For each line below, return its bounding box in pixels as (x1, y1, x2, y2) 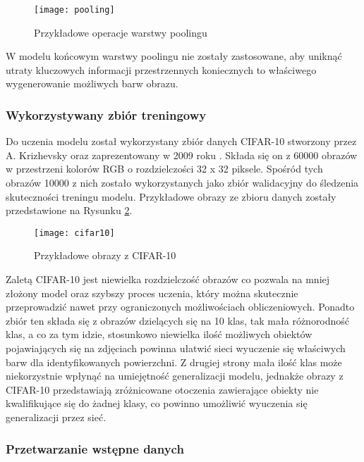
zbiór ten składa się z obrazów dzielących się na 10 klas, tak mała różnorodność (6, 313, 350, 327)
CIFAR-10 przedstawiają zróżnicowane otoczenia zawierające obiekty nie (6, 382, 319, 397)
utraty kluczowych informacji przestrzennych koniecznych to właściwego (6, 62, 317, 77)
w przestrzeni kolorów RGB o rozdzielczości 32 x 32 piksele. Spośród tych (6, 161, 323, 176)
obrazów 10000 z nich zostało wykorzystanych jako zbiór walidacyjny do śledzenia (6, 175, 359, 190)
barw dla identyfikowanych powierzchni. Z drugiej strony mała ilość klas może (6, 354, 342, 369)
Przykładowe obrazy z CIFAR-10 (34, 248, 176, 263)
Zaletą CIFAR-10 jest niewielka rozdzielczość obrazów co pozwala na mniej (6, 272, 330, 287)
